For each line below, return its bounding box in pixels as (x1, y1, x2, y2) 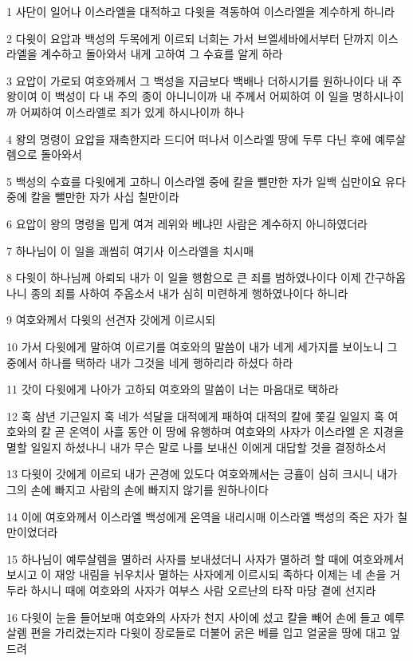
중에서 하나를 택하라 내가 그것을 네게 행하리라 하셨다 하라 (6, 354, 293, 370)
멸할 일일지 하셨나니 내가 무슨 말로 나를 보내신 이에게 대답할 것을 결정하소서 (6, 438, 387, 455)
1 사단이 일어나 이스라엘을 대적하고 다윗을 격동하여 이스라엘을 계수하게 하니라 (6, 3, 395, 19)
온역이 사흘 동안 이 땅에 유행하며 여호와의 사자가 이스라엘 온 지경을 (69, 423, 404, 440)
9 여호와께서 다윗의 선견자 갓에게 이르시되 (6, 311, 216, 328)
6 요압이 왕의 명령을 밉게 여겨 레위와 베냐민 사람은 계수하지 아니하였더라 (6, 215, 368, 232)
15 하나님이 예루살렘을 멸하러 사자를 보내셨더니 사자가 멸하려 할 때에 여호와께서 (6, 550, 404, 567)
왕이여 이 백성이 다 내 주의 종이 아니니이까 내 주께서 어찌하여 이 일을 (6, 88, 349, 105)
